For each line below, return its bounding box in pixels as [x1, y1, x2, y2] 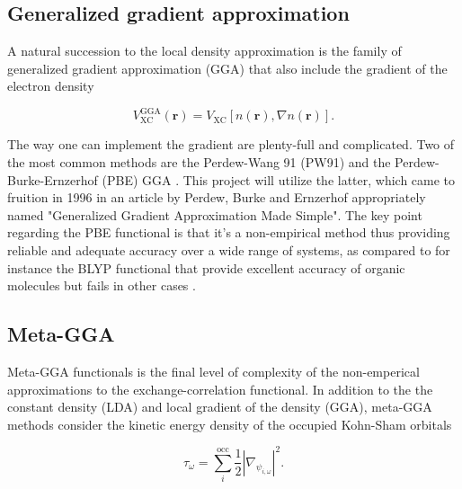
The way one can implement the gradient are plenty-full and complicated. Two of [7, 135, 455, 154]
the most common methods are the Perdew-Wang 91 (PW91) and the [7, 153, 391, 172]
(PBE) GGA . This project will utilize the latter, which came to [102, 170, 456, 189]
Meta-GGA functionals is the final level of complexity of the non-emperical [7, 362, 420, 381]
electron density [7, 76, 94, 95]
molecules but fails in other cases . [7, 276, 196, 295]
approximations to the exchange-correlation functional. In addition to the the [7, 379, 433, 398]
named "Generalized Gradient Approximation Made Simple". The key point [7, 205, 422, 224]
